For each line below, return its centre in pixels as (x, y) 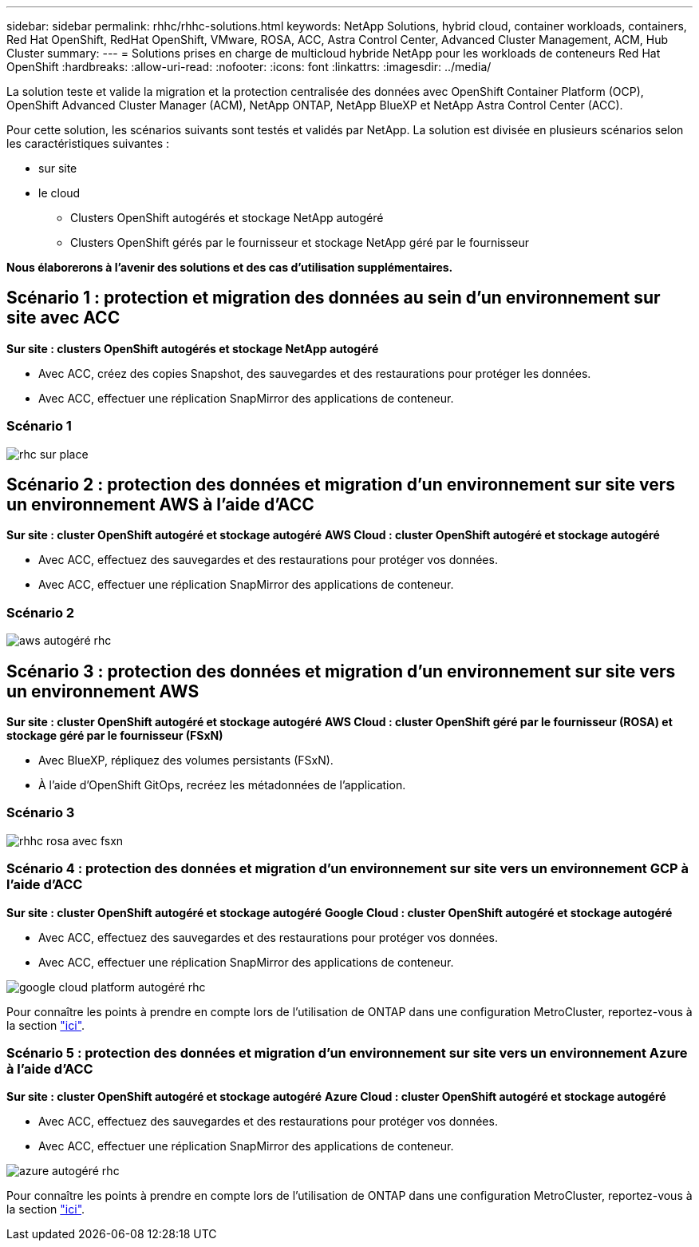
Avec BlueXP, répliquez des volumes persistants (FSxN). (186, 761)
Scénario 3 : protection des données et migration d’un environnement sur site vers (341, 671)
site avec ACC (63, 318)
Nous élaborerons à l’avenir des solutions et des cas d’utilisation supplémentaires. (230, 267)
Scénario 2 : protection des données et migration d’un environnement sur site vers (341, 485)
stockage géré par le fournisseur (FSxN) (115, 736)
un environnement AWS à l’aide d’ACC (160, 505)
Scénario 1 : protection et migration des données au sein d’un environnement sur (334, 298)
